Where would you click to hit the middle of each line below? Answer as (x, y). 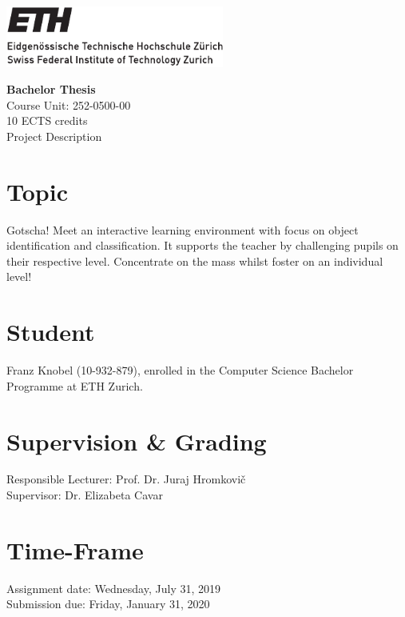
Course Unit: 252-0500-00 (69, 104)
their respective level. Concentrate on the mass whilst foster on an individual (195, 260)
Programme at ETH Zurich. (75, 385)
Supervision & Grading (137, 441)
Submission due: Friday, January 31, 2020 (108, 604)
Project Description (54, 136)
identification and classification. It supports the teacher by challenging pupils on (202, 245)
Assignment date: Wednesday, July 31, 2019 (113, 588)
